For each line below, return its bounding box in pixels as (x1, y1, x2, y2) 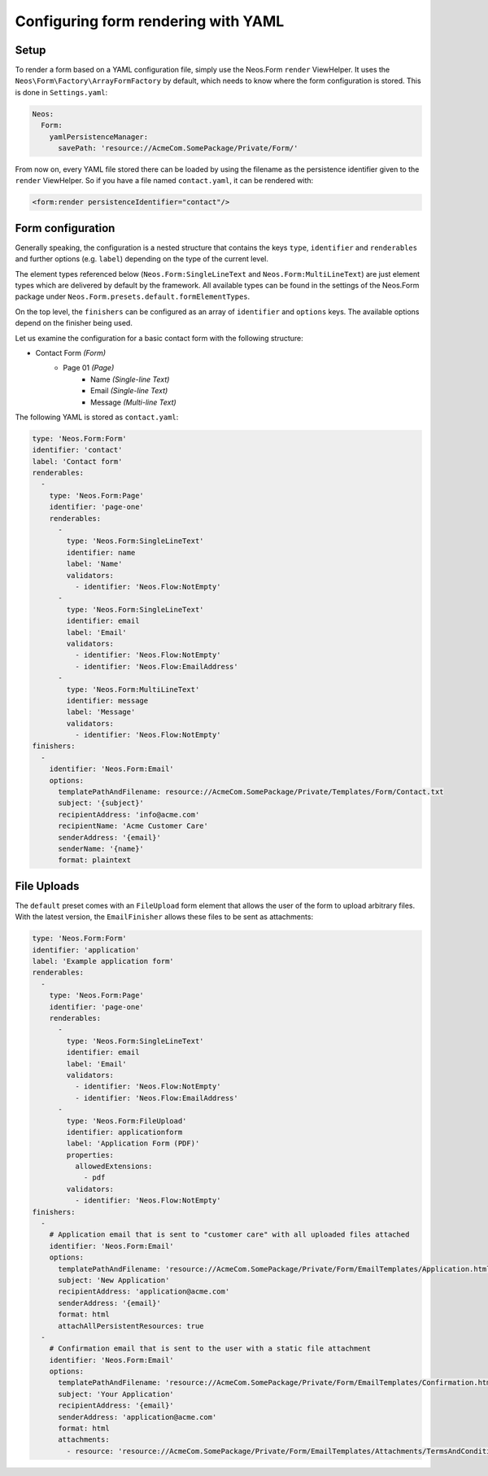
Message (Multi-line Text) (90, 397, 176, 407)
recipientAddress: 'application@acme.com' (58, 1287, 230, 1296)
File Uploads (15, 879, 80, 893)
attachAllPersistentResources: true (58, 1321, 204, 1330)
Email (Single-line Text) (90, 386, 168, 396)
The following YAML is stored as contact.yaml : (15, 412, 179, 422)
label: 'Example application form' (32, 957, 174, 966)
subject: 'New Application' (58, 1275, 170, 1285)
